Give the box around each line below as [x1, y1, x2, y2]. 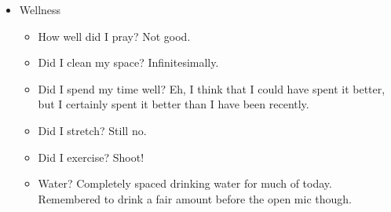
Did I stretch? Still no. [38, 122, 147, 138]
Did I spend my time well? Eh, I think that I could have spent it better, [38, 80, 386, 97]
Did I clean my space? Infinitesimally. [38, 54, 219, 71]
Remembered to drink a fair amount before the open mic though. [38, 190, 352, 207]
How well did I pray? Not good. [38, 27, 191, 44]
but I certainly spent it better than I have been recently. [38, 96, 309, 112]
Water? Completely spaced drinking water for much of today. [38, 175, 332, 192]
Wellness [19, 2, 61, 17]
